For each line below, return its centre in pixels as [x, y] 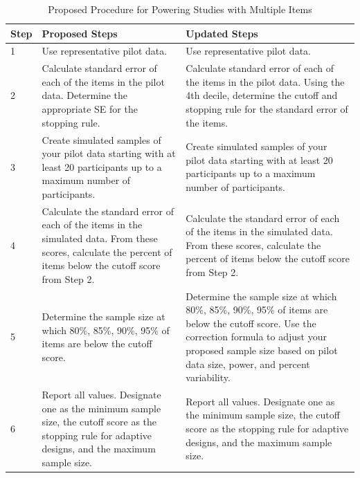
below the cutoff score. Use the [251, 323]
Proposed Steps [80, 33]
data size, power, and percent [248, 364]
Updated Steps [222, 33]
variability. [208, 377]
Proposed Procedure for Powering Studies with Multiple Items [180, 9]
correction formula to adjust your [256, 337]
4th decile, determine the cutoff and [262, 95]
